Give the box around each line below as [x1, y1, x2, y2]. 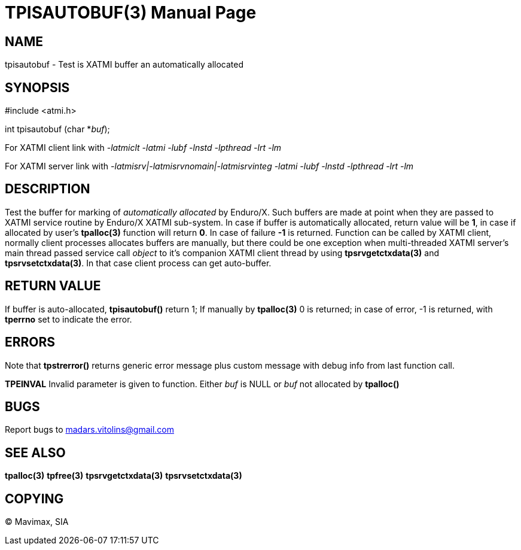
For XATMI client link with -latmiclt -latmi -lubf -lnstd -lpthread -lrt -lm [5, 142, 282, 153]
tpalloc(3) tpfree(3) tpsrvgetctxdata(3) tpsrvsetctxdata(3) [5, 470, 242, 481]
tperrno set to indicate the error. [5, 314, 132, 324]
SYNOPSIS [5, 80, 70, 95]
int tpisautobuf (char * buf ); [5, 124, 110, 135]
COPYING [5, 491, 64, 506]
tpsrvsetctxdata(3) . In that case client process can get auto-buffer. [5, 257, 272, 268]
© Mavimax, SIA [5, 516, 69, 527]
